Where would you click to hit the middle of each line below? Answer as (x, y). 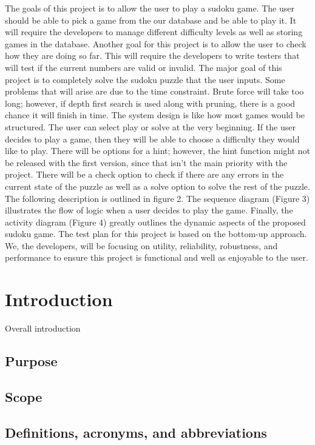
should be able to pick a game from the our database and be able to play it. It (151, 20)
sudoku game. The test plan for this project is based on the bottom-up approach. (156, 234)
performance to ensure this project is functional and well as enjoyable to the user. (157, 257)
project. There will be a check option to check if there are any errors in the (144, 174)
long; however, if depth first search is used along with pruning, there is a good (150, 103)
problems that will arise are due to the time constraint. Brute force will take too (154, 91)
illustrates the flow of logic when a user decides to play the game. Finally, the (149, 210)
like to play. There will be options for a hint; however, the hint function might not (158, 151)
